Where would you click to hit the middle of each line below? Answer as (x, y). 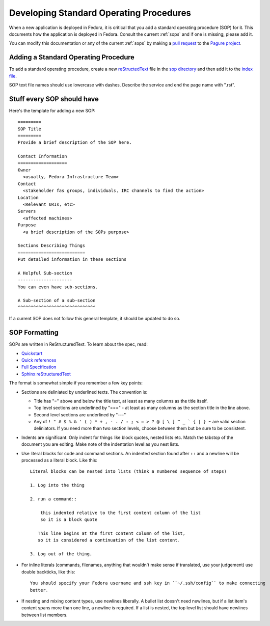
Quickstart (32, 353)
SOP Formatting (34, 333)
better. (39, 590)
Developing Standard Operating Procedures (100, 13)
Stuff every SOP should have (54, 99)
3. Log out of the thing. (61, 554)
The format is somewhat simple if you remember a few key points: (76, 383)
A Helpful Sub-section (45, 273)
